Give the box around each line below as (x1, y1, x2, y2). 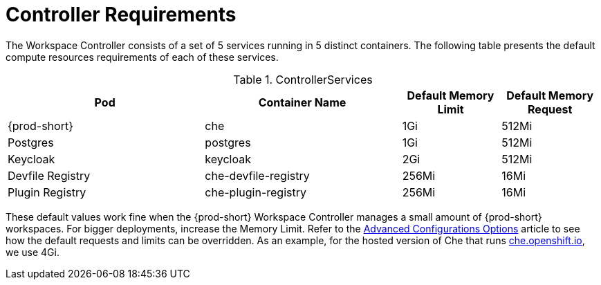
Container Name (258, 95, 346, 109)
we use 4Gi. (6, 246, 59, 258)
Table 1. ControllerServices (233, 72, 373, 86)
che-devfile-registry (205, 168, 310, 183)
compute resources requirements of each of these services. (6, 50, 279, 63)
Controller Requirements (6, 3, 237, 26)
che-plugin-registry (205, 185, 306, 199)
